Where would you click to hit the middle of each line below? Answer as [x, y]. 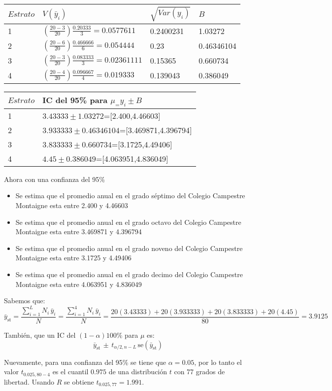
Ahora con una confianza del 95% [54, 179]
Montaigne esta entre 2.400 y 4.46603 [72, 205]
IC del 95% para [75, 100]
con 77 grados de [199, 372]
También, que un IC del [40, 335]
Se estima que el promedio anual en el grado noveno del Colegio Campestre [129, 248]
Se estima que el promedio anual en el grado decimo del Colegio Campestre [129, 274]
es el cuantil [70, 372]
